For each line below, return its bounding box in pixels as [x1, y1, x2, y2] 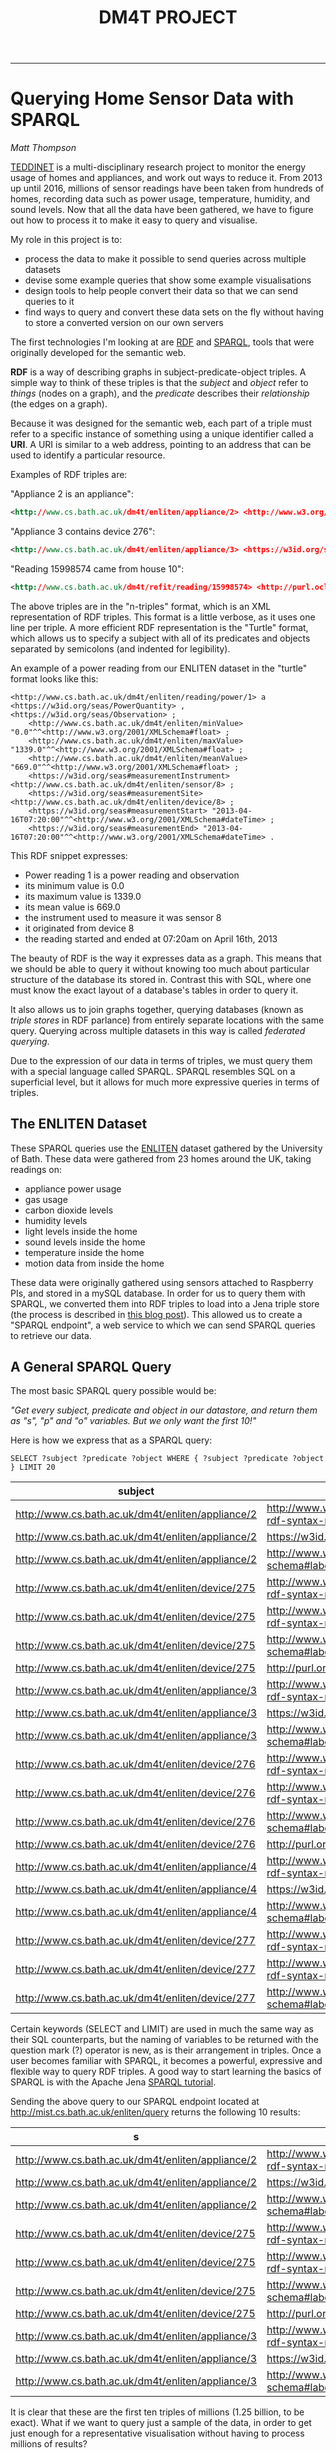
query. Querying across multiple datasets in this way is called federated [10, 1024, 306, 1036]
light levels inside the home [24, 1225, 138, 1237]
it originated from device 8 [24, 922, 135, 934]
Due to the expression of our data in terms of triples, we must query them [10, 1054, 313, 1066]
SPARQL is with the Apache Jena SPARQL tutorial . [10, 2076, 217, 2088]
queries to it [24, 296, 75, 308]
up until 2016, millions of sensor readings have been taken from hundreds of [10, 182, 325, 195]
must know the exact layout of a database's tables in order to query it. [10, 984, 299, 996]
